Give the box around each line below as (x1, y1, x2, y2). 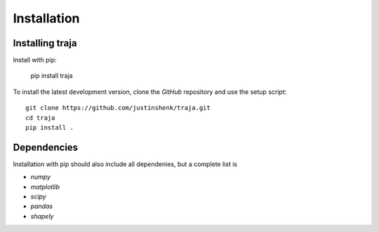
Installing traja (13, 37, 77, 49)
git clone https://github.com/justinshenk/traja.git (25, 104, 211, 112)
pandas (30, 202, 53, 210)
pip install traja (30, 71, 73, 80)
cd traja (25, 114, 55, 122)
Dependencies (13, 141, 79, 153)
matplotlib (30, 182, 60, 191)
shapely (30, 212, 54, 220)
